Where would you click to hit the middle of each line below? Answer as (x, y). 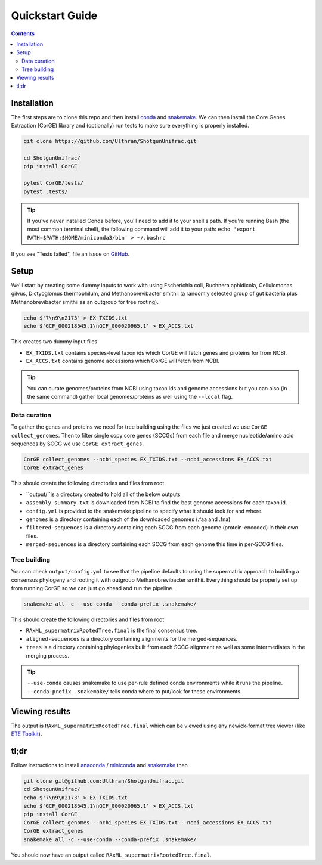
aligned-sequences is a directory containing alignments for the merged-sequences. (132, 638)
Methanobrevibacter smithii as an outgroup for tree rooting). (85, 302)
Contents (23, 33)
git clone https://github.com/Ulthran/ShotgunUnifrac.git (110, 141)
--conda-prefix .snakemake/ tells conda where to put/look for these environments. (134, 691)
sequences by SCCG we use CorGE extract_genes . (78, 444)
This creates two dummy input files (54, 342)
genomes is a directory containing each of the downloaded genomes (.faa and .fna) (128, 519)
